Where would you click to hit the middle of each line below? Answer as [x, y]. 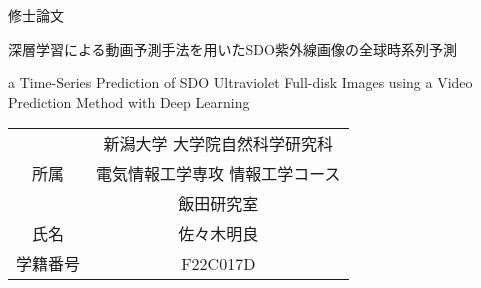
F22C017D [218, 263]
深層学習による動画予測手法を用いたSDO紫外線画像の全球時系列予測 [232, 48]
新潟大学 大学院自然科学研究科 [218, 144]
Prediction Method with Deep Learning [129, 101]
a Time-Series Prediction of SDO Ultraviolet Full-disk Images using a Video [240, 82]
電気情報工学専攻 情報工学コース [218, 174]
